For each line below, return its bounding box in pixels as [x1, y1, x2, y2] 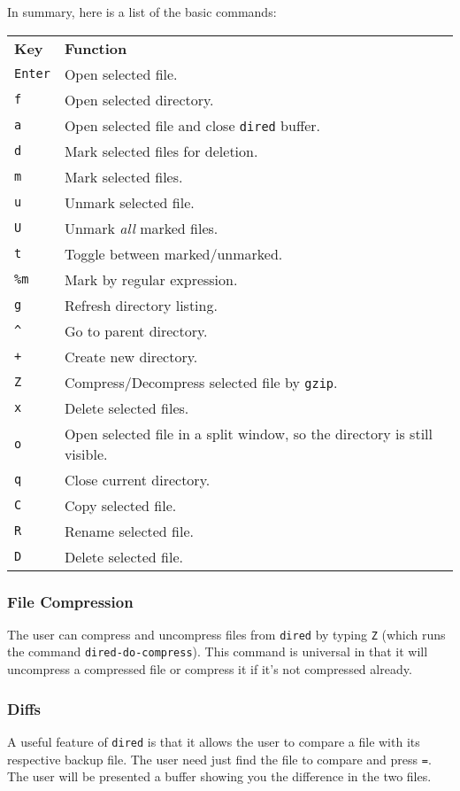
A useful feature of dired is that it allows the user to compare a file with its [7, 732, 420, 750]
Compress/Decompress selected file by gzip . [64, 371, 338, 392]
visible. [64, 443, 108, 464]
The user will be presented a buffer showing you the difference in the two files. [7, 767, 432, 786]
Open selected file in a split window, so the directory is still [64, 423, 433, 444]
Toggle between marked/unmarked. [64, 243, 283, 264]
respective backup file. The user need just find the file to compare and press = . [7, 749, 432, 768]
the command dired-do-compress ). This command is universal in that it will [7, 642, 428, 661]
